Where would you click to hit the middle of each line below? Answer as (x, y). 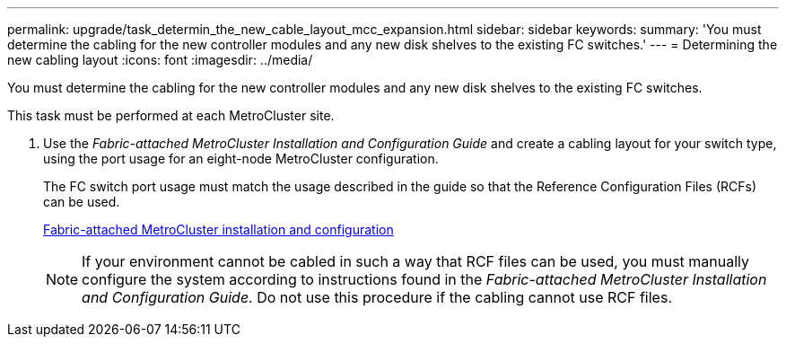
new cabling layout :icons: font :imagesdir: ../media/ (160, 60)
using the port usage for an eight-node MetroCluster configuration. (241, 159)
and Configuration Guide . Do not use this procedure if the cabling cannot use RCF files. (377, 297)
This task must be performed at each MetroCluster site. (171, 115)
